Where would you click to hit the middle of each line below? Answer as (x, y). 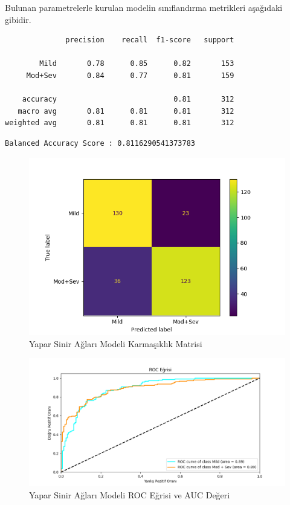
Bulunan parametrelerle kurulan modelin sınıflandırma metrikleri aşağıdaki (144, 7)
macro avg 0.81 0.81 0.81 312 (126, 111)
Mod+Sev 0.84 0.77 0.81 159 (130, 75)
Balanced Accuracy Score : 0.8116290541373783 (100, 143)
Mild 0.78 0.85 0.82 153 (137, 64)
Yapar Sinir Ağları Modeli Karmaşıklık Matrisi (116, 343)
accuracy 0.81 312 (128, 99)
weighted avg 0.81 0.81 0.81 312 (120, 123)
